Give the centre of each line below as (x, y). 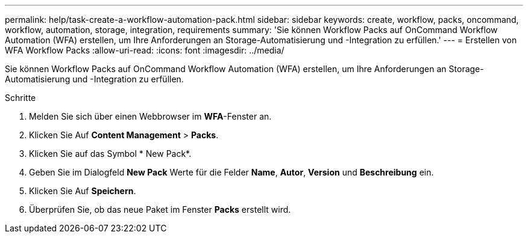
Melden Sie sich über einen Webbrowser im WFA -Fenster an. (150, 116)
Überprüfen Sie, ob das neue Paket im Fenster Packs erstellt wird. (160, 209)
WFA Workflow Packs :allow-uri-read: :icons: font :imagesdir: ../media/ (145, 50)
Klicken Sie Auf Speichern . (83, 191)
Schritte (20, 98)
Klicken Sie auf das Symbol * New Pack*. (110, 154)
